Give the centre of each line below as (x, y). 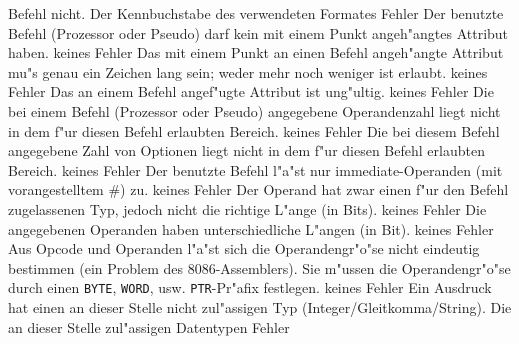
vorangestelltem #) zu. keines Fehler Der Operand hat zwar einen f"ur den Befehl (258, 189)
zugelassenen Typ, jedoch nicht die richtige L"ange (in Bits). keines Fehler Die (247, 208)
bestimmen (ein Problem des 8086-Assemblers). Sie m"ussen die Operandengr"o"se (259, 267)
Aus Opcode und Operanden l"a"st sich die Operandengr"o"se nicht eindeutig (244, 248)
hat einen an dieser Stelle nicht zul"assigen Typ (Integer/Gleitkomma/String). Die (260, 306)
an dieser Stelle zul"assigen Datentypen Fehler (149, 326)
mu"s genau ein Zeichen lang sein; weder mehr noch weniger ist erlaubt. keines (248, 71)
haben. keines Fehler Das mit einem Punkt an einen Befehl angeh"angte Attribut (256, 52)
